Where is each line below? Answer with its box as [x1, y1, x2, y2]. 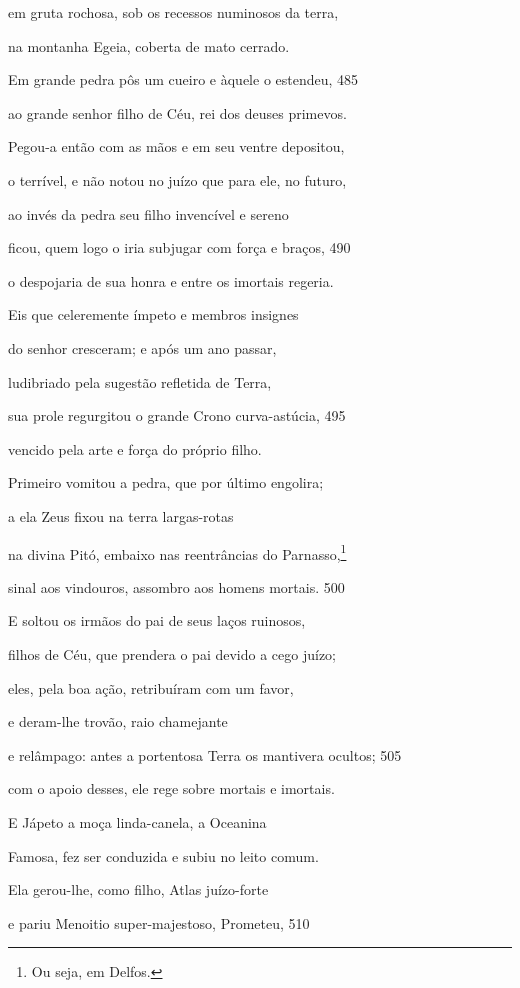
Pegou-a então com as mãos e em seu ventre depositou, [8, 136, 345, 157]
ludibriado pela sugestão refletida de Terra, [8, 371, 272, 392]
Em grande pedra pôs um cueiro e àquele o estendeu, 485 [8, 69, 359, 90]
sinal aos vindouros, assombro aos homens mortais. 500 [8, 576, 345, 597]
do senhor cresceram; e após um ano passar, [8, 337, 277, 358]
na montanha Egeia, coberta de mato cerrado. [8, 35, 290, 56]
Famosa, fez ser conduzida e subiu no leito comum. [8, 845, 319, 866]
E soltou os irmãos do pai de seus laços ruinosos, [8, 610, 306, 631]
